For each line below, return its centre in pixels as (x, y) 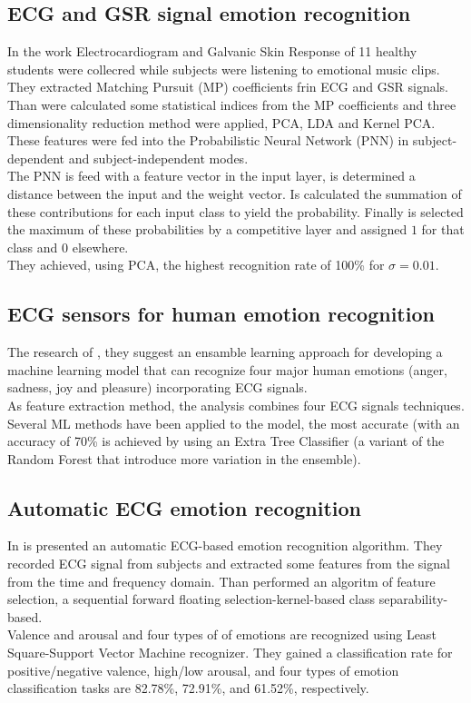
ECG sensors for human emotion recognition (221, 314)
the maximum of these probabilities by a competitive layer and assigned (207, 229)
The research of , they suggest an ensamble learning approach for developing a (225, 352)
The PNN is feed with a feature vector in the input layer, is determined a (211, 176)
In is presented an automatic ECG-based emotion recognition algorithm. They (225, 545)
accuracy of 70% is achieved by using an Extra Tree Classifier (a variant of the (226, 441)
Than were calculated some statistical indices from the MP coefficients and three (232, 104)
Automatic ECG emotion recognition (185, 507)
